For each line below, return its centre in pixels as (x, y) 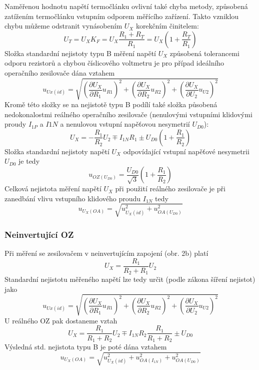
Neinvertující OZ (39, 234)
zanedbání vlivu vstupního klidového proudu (73, 198)
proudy (15, 124)
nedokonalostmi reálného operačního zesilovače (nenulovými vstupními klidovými (128, 114)
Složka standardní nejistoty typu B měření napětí (80, 53)
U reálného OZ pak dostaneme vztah (61, 320)
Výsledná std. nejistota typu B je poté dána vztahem (86, 346)
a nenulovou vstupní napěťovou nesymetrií (125, 124)
